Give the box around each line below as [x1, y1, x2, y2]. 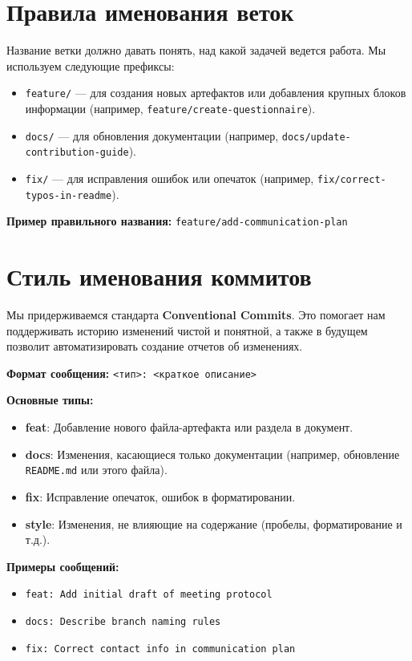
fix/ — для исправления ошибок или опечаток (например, [25, 169, 314, 186]
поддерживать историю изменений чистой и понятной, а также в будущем [6, 322, 368, 339]
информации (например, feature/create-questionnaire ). [25, 99, 316, 116]
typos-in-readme [25, 189, 112, 201]
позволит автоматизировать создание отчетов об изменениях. [6, 338, 303, 355]
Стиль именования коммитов [6, 260, 312, 293]
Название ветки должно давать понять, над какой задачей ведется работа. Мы [6, 42, 386, 59]
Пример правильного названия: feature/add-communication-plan [6, 213, 348, 229]
